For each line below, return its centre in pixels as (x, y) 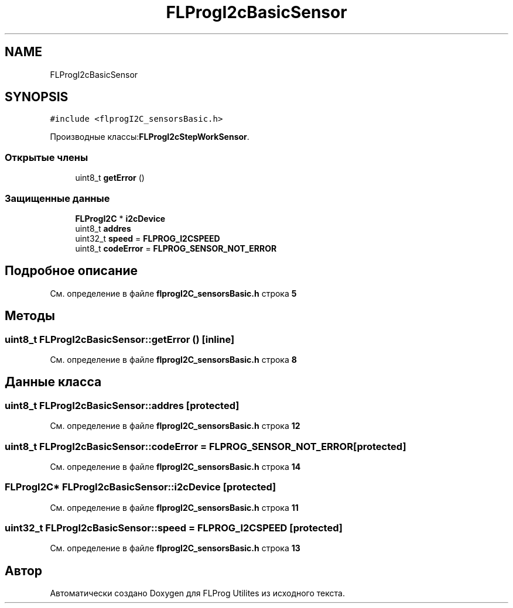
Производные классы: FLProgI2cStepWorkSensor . (150, 137)
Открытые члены (47, 157)
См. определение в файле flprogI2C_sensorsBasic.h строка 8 (173, 360)
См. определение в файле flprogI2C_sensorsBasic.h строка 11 (174, 507)
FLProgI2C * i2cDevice (120, 218)
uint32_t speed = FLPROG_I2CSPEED (148, 238)
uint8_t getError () (110, 178)
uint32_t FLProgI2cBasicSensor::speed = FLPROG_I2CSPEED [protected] (174, 528)
